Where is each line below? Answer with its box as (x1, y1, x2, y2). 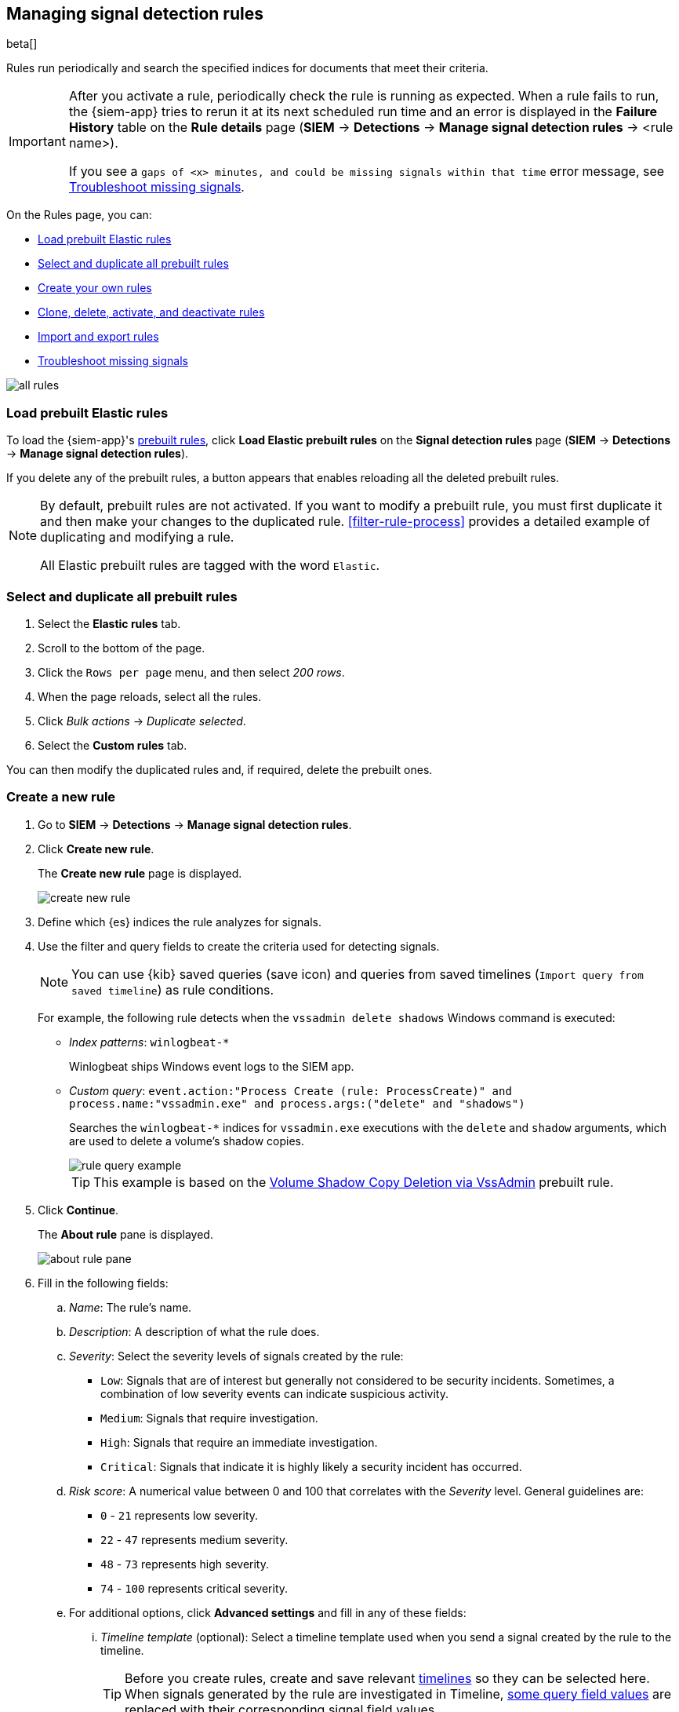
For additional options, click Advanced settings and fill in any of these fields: (69, 1605, 467, 1619)
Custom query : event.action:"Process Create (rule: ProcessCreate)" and (69, 1083, 512, 1097)
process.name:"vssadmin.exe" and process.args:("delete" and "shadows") (69, 1097, 525, 1110)
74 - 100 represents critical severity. (100, 1581, 289, 1595)
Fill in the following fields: (38, 1276, 169, 1290)
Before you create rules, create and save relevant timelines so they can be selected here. (125, 1670, 650, 1686)
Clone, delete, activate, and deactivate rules (38, 305, 265, 319)
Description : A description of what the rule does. (69, 1324, 320, 1338)
